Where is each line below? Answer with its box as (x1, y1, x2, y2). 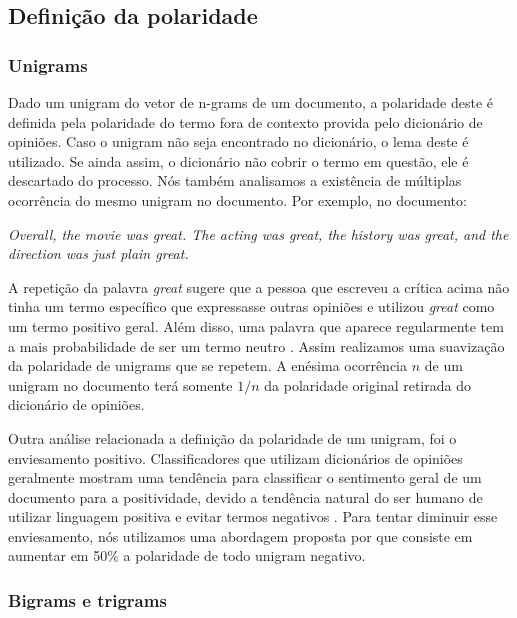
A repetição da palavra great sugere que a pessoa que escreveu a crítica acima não (8, 276, 510, 297)
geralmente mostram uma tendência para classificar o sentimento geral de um (8, 467, 482, 488)
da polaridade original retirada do (264, 374, 471, 395)
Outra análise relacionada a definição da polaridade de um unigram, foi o (8, 427, 457, 448)
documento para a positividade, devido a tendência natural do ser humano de (8, 486, 483, 507)
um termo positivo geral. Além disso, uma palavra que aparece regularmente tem (8, 315, 504, 336)
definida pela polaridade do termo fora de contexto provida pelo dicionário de (8, 111, 483, 132)
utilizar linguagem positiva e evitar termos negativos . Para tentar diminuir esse (8, 506, 498, 527)
